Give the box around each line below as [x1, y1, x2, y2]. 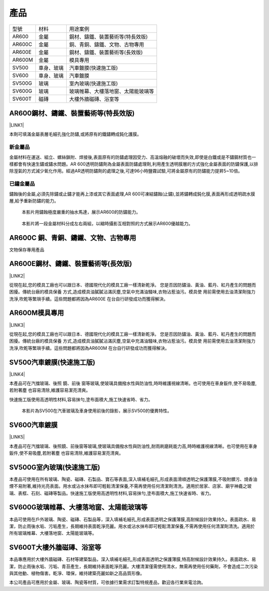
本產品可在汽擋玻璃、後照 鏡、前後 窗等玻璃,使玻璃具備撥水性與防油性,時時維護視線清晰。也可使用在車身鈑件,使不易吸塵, [9, 380, 257, 386]
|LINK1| [9, 122, 24, 128]
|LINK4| [9, 371, 25, 377]
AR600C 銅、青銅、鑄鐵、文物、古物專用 [9, 233, 136, 242]
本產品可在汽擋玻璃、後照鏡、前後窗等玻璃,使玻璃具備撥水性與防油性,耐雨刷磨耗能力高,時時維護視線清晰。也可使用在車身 [9, 443, 258, 449]
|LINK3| [9, 322, 25, 328]
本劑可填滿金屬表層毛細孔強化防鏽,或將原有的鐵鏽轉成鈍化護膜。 [9, 131, 142, 137]
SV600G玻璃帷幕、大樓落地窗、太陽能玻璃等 [9, 503, 148, 512]
